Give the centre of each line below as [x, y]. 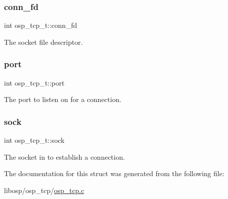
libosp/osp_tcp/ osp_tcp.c [44, 190]
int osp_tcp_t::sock [34, 140]
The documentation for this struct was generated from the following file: [114, 173]
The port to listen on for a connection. [63, 99]
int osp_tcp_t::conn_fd [41, 25]
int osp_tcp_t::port [34, 82]
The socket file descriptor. [44, 42]
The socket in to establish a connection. [64, 156]
